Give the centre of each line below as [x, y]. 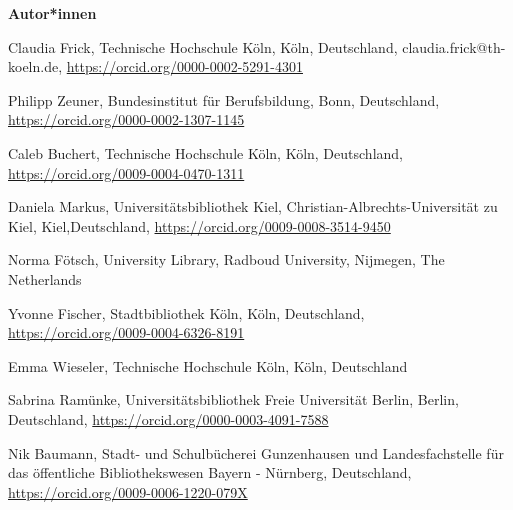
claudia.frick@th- [454, 46]
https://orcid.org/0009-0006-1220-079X [128, 491]
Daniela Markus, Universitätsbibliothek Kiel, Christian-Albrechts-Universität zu [253, 206]
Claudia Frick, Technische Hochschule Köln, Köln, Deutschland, [203, 46]
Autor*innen [52, 13]
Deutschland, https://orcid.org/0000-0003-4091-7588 [168, 418]
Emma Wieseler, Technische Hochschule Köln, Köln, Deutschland [208, 365]
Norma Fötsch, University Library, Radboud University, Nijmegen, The [226, 259]
